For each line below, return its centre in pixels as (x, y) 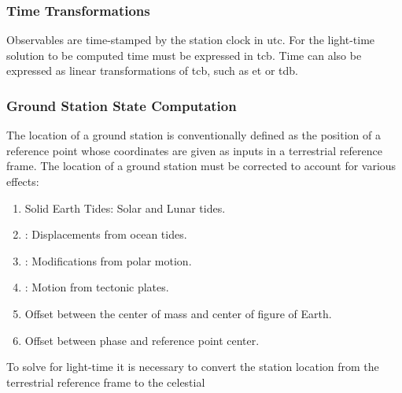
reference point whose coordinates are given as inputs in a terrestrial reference (194, 150)
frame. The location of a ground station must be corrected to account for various (201, 166)
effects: (23, 181)
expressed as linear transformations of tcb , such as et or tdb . (152, 70)
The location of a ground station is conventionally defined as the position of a (194, 135)
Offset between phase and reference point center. (142, 340)
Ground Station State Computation (122, 105)
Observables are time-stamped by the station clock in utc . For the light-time (191, 40)
